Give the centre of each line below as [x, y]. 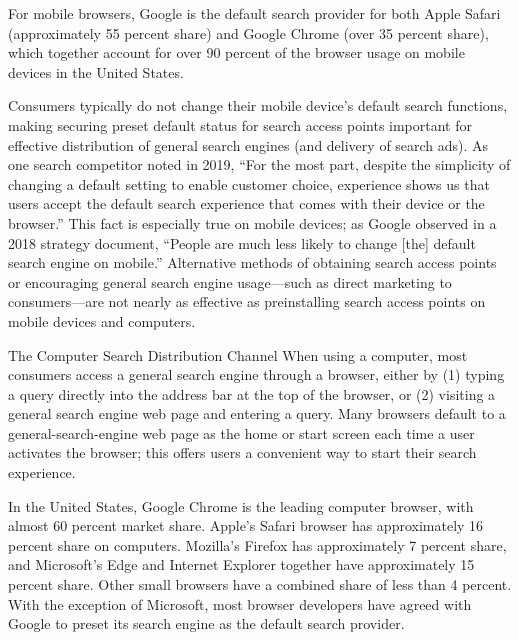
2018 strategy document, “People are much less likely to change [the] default [242, 242]
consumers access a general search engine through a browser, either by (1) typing [256, 374]
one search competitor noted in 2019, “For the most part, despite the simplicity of [259, 164]
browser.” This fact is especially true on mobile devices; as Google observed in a [252, 222]
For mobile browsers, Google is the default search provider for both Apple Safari [254, 13]
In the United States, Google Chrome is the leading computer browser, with [241, 505]
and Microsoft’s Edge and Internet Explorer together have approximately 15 [241, 564]
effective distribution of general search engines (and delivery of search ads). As [248, 144]
